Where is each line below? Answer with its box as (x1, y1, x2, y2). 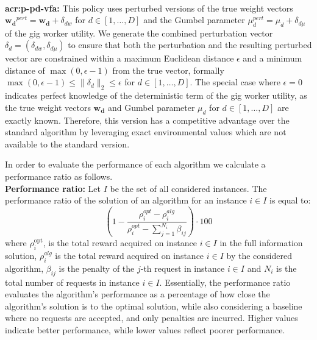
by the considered (226, 249, 292, 262)
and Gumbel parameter (107, 101, 195, 113)
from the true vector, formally (112, 63, 224, 76)
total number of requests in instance (5, 275, 140, 288)
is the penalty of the (59, 261, 135, 274)
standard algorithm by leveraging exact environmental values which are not (5, 126, 287, 138)
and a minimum (243, 52, 302, 65)
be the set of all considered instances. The (110, 182, 267, 194)
